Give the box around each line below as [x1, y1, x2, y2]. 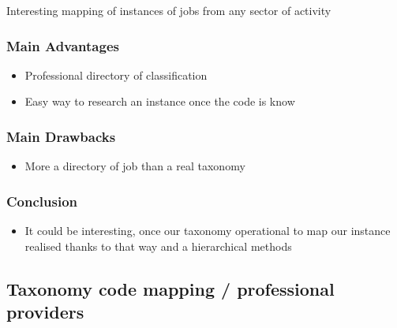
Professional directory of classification [24, 66, 208, 83]
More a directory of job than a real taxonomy [24, 158, 245, 174]
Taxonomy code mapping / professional [6, 276, 335, 300]
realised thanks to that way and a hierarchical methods [24, 237, 292, 254]
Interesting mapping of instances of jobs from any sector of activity [6, 2, 331, 18]
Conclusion [6, 191, 77, 211]
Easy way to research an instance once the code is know [24, 93, 295, 110]
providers [6, 300, 84, 323]
